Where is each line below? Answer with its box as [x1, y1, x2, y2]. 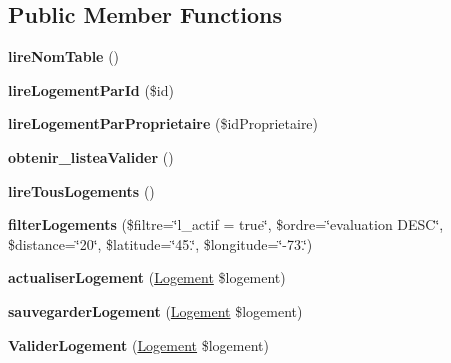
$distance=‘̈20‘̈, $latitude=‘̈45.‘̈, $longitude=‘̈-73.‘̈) [8, 233, 313, 254]
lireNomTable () [8, 46, 120, 67]
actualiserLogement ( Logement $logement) [8, 267, 286, 288]
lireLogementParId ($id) [8, 79, 174, 100]
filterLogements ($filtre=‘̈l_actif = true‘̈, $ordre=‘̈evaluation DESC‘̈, [8, 214, 444, 235]
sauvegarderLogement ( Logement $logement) [8, 300, 303, 321]
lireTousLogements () [8, 180, 155, 201]
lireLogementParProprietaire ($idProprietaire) [8, 113, 319, 134]
